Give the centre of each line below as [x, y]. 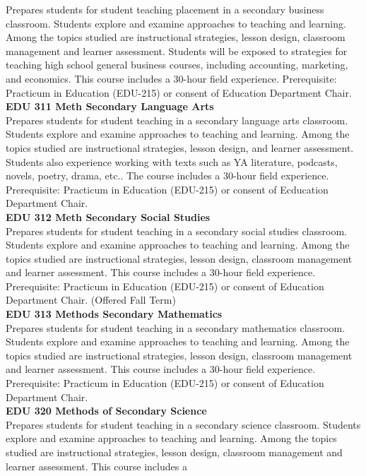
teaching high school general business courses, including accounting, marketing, [177, 65]
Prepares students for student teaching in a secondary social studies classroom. [176, 231]
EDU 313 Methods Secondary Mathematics [114, 314]
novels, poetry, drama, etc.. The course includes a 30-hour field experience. [167, 175]
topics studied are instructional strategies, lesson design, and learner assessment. [180, 147]
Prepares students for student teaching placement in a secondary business [165, 9]
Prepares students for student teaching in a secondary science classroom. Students [183, 424]
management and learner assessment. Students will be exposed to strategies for [177, 50]
